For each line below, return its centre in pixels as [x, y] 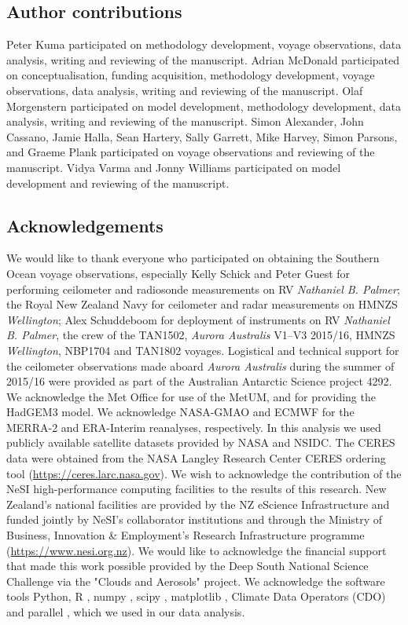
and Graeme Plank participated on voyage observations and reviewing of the [191, 152]
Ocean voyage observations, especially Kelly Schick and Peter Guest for [178, 273]
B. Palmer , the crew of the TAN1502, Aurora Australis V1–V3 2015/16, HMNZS [201, 335]
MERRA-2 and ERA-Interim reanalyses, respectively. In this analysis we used [194, 427]
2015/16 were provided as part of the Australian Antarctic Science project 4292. [199, 381]
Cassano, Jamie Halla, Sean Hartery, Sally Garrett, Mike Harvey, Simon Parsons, [202, 136]
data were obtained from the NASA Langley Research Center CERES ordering [196, 458]
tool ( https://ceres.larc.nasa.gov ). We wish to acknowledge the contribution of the [204, 473]
